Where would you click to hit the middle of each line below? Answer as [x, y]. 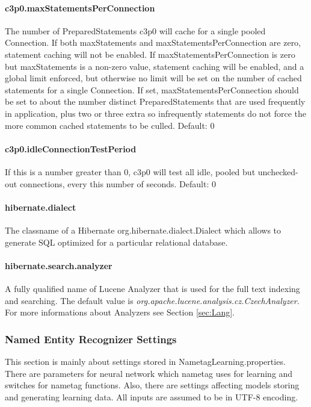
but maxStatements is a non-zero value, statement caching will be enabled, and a [155, 66]
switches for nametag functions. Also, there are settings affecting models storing [152, 385]
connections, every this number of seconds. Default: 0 [118, 183]
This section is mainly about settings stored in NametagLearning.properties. [145, 361]
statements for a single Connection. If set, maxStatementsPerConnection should [152, 89]
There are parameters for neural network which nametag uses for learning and [149, 373]
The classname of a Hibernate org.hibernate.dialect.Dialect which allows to [143, 230]
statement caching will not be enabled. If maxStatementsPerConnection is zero [150, 54]
